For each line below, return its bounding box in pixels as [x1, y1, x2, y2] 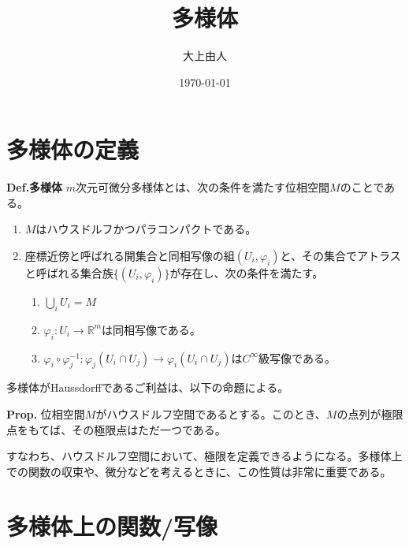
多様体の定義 [6, 133, 139, 166]
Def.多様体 [6, 179, 63, 195]
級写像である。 [258, 349, 336, 366]
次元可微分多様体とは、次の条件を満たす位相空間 [76, 179, 330, 195]
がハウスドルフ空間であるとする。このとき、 [95, 406, 326, 422]
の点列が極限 [336, 406, 403, 422]
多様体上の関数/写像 [6, 509, 218, 541]
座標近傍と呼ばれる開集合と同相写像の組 [24, 247, 235, 264]
